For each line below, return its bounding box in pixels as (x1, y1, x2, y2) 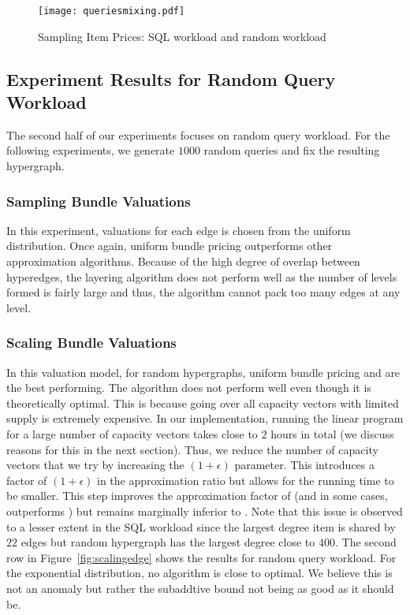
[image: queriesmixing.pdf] (38, 6, 185, 17)
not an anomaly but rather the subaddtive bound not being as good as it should (6, 580, 394, 596)
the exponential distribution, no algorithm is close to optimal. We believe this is (6, 565, 393, 581)
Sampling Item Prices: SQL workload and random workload (38, 28, 326, 44)
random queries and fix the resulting (203, 142, 380, 158)
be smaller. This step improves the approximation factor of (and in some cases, (6, 487, 388, 504)
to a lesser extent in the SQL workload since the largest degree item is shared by (6, 518, 396, 535)
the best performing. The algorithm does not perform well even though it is (6, 379, 371, 396)
